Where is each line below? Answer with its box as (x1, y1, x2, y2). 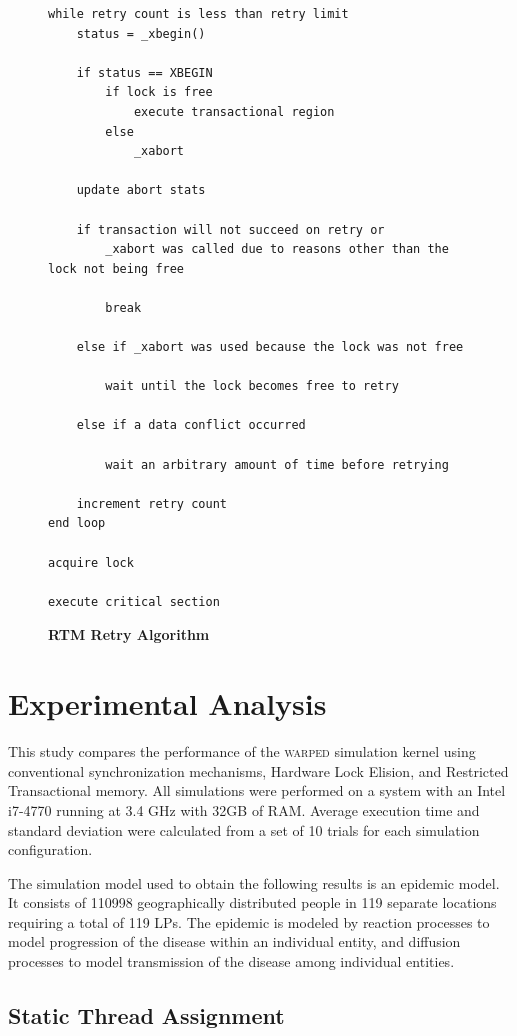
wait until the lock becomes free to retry (105, 379, 399, 394)
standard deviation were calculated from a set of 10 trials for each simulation (8, 819, 480, 840)
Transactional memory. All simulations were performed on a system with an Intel (8, 780, 506, 801)
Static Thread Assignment (8, 1000, 285, 1031)
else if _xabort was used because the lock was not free (76, 340, 464, 355)
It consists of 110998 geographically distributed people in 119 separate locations (8, 892, 497, 913)
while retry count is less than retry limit (48, 7, 349, 21)
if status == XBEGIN (76, 65, 213, 80)
